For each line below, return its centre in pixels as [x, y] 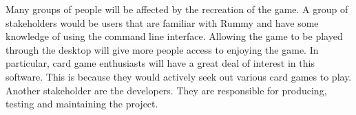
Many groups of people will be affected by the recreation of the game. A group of [177, 9]
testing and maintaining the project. [82, 104]
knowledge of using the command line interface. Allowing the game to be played [174, 36]
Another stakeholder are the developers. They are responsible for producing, [166, 90]
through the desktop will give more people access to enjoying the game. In [162, 49]
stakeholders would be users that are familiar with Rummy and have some [162, 22]
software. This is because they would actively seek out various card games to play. [179, 76]
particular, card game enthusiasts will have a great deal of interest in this [160, 63]
